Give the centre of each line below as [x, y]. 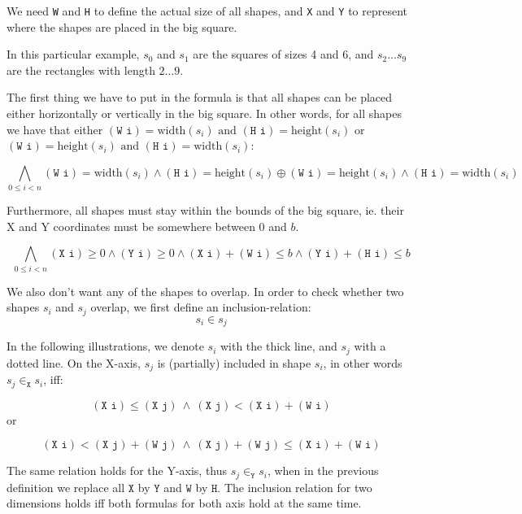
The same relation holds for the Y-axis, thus [117, 470]
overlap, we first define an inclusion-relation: [201, 307]
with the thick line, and [278, 346]
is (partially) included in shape [234, 362]
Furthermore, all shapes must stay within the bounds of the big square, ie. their [205, 210]
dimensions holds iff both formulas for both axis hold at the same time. [184, 503]
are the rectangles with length [81, 70]
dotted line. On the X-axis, [74, 362]
